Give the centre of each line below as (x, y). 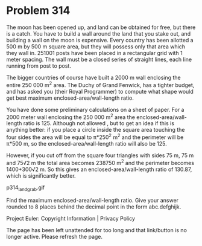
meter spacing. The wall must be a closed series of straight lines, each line (99, 59)
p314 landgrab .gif (26, 188)
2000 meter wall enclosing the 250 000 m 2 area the (71, 117)
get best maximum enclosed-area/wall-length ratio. (70, 98)
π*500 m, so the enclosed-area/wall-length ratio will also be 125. (87, 143)
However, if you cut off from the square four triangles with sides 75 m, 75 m (100, 155)
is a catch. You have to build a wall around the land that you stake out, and (99, 33)
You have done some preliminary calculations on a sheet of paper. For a (95, 109)
